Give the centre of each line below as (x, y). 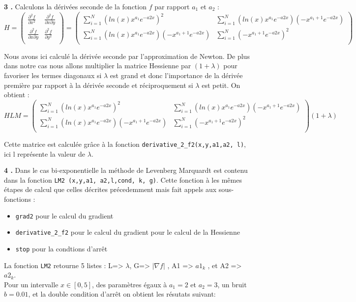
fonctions (17, 199)
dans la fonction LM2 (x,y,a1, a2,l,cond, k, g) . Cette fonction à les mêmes (123, 179)
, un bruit (232, 284)
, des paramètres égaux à (130, 284)
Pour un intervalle (31, 284)
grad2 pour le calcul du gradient (64, 215)
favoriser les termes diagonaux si (53, 75)
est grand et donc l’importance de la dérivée (176, 75)
